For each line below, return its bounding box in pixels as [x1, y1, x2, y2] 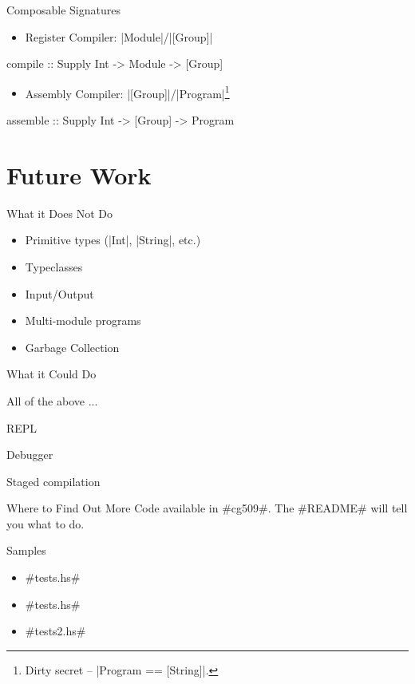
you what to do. [6, 515, 85, 532]
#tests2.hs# [25, 623, 86, 639]
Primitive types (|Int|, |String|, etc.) [25, 231, 201, 248]
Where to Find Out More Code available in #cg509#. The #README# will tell [6, 500, 408, 516]
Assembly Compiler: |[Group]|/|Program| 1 [25, 82, 230, 101]
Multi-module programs [25, 312, 141, 329]
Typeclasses [25, 258, 83, 275]
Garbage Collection [25, 338, 120, 355]
